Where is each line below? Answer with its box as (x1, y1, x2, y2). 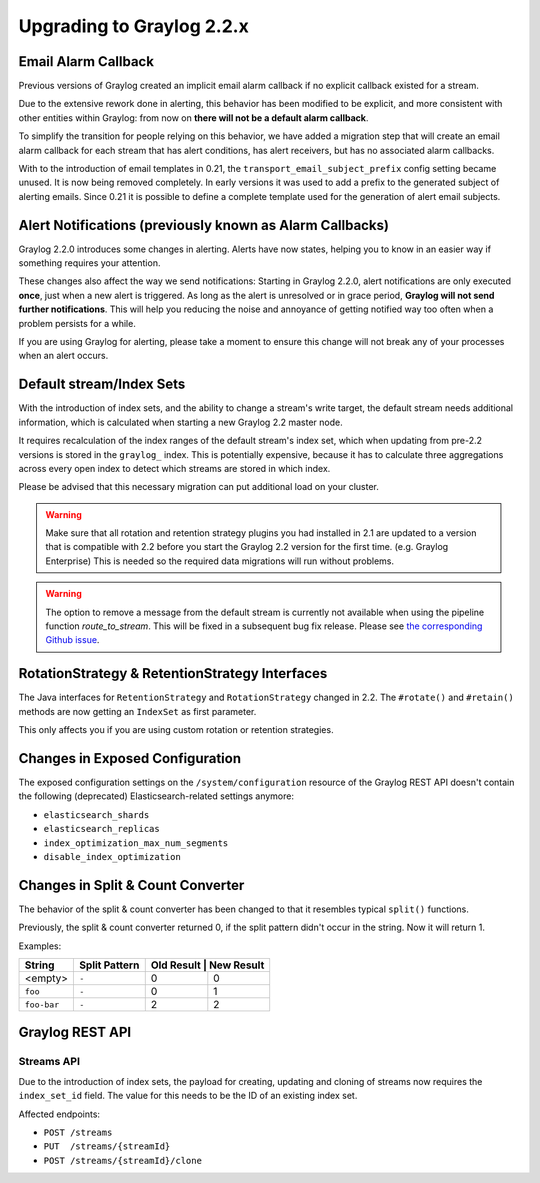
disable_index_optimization (43, 851, 182, 862)
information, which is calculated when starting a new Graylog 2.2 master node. (18, 416, 344, 428)
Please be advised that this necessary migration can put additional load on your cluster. (18, 481, 380, 493)
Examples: (18, 940, 62, 952)
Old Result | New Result (150, 958, 265, 972)
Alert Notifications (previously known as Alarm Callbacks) (18, 216, 390, 234)
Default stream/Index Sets (18, 376, 186, 393)
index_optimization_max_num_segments (43, 837, 229, 849)
